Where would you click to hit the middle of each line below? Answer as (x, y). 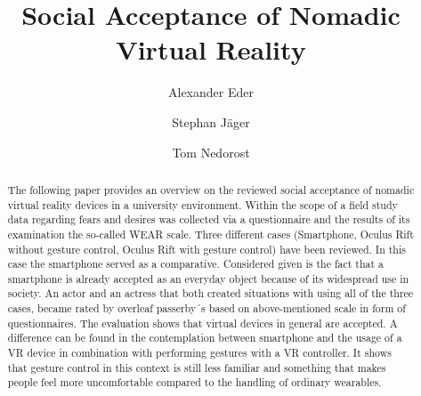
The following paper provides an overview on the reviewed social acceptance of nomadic (211, 189)
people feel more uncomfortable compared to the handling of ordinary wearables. (194, 382)
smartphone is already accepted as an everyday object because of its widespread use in (208, 278)
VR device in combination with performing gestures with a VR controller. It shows (199, 353)
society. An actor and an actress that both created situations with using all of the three (210, 293)
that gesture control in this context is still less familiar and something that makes (197, 367)
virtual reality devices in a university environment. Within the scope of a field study (202, 204)
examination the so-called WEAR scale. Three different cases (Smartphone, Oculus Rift (210, 234)
